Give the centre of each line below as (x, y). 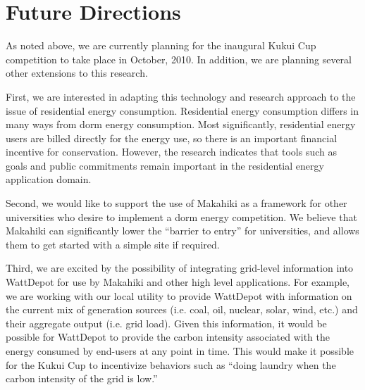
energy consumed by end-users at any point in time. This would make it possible (180, 351)
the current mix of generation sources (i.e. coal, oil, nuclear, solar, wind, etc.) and (182, 309)
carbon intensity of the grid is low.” (82, 378)
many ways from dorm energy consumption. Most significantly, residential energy (181, 124)
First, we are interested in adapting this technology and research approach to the (181, 96)
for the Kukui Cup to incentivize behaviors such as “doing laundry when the (171, 364)
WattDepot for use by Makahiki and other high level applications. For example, (178, 282)
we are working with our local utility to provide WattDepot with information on (179, 295)
